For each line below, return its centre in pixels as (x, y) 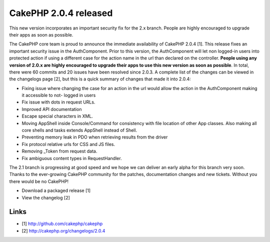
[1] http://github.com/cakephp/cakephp (62, 224)
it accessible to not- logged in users (59, 95)
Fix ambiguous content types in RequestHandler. (72, 158)
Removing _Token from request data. (59, 151)
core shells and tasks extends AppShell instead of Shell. (79, 130)
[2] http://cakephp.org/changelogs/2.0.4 (63, 230)
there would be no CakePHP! (39, 181)
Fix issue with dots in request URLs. (58, 102)
